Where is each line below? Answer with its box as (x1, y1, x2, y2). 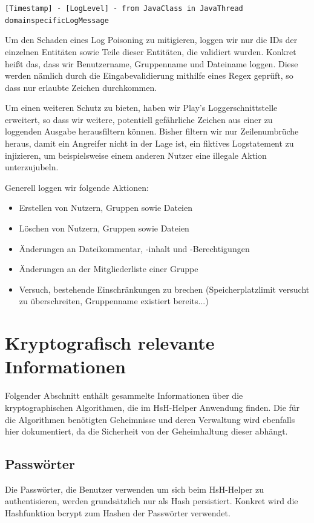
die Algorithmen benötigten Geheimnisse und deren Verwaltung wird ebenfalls (5, 413, 295, 425)
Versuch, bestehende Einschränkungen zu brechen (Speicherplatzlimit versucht (19, 282, 310, 295)
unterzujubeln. (5, 161, 59, 173)
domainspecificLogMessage (5, 16, 109, 25)
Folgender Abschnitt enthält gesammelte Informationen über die (5, 389, 243, 402)
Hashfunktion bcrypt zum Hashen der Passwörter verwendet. (5, 507, 231, 519)
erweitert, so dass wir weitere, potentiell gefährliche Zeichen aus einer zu (5, 113, 273, 125)
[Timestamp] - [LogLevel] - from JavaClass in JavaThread (5, 4, 243, 13)
